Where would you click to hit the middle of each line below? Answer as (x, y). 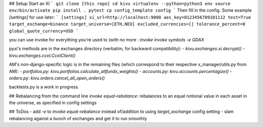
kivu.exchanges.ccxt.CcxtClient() (42, 55)
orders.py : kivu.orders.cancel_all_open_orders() (57, 78)
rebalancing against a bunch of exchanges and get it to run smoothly (78, 118)
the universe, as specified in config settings (53, 103)
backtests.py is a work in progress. (44, 87)
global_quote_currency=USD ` (44, 31)
